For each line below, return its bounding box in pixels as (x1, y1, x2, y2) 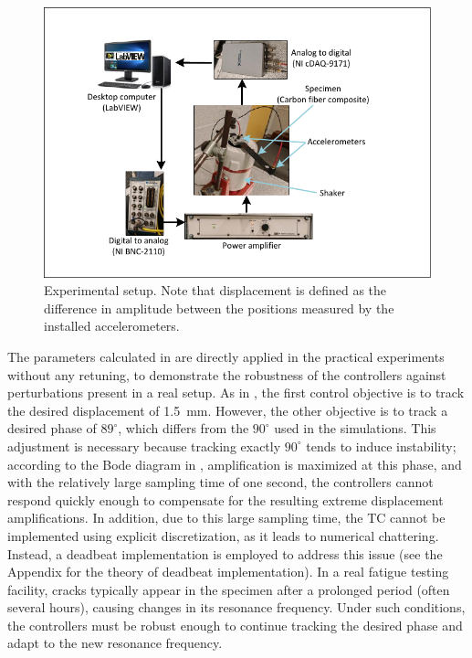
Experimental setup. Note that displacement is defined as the (44, 281, 387, 300)
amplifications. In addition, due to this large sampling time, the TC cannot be (7, 508, 446, 527)
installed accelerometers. (44, 316, 180, 335)
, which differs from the (118, 419, 249, 438)
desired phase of (7, 419, 97, 438)
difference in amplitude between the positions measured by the (44, 298, 394, 317)
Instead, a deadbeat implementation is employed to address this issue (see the (7, 544, 443, 563)
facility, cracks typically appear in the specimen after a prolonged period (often (7, 579, 450, 599)
